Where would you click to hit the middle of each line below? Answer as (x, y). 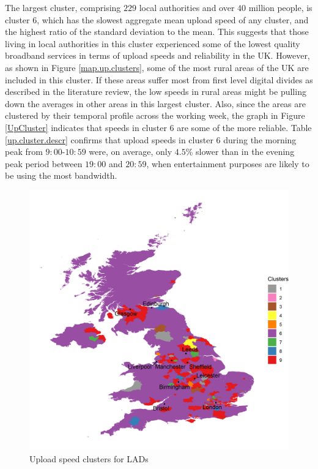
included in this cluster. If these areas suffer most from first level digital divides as (159, 79)
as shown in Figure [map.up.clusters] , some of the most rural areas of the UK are (157, 67)
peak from (24, 152)
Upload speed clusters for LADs (89, 458)
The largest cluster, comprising (63, 7)
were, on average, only (131, 152)
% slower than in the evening (240, 152)
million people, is (280, 7)
